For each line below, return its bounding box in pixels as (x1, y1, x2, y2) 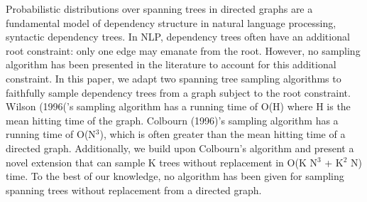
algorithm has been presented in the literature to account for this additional (6, 57, 336, 72)
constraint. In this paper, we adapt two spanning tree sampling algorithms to (6, 70, 341, 85)
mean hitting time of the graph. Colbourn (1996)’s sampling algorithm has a (6, 112, 339, 127)
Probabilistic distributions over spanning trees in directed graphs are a (6, 1, 313, 16)
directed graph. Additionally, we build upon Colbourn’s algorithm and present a (6, 140, 354, 155)
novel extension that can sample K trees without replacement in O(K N (6, 154, 317, 169)
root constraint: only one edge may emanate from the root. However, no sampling (6, 43, 361, 58)
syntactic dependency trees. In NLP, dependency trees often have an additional (6, 29, 350, 44)
